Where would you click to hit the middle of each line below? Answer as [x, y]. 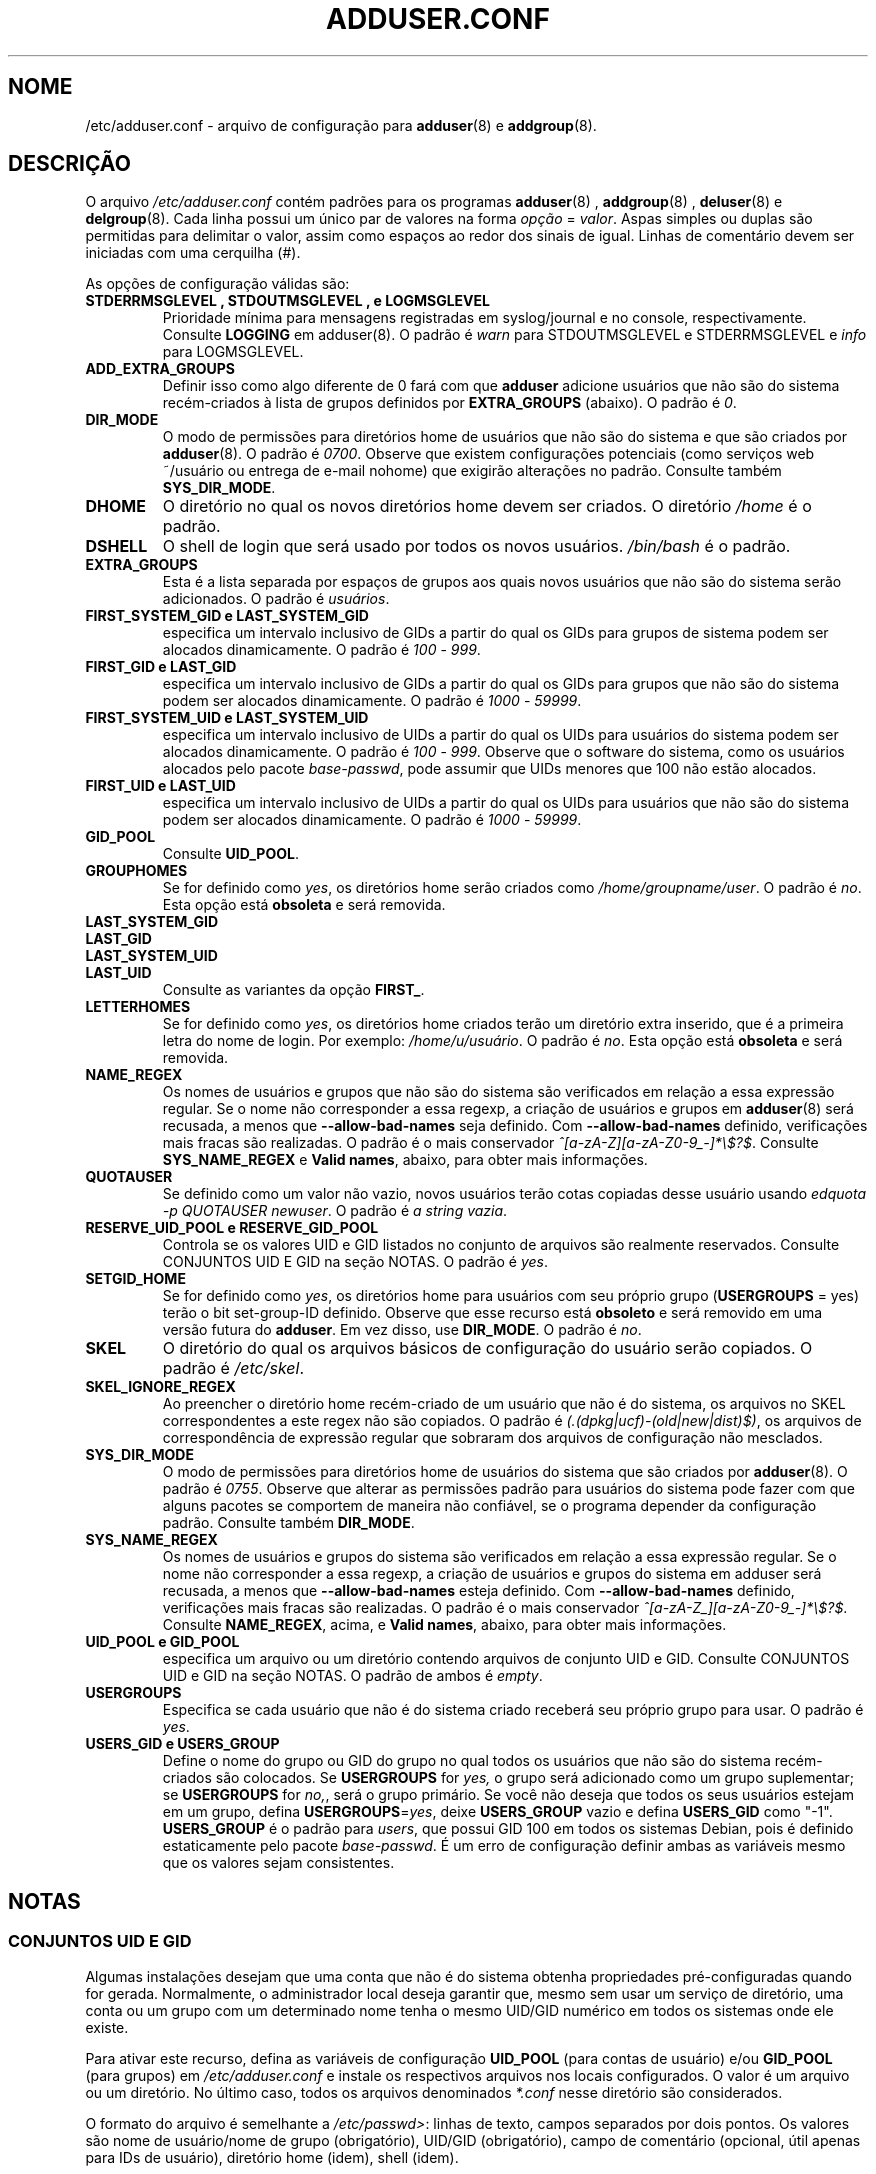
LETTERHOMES [138, 1007]
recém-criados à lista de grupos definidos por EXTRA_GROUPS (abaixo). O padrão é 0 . [449, 403]
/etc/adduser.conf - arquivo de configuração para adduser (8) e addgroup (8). [341, 125]
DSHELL [116, 546]
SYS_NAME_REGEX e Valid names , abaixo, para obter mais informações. [405, 1160]
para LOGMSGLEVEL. [233, 352]
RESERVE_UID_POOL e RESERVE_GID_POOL [232, 1228]
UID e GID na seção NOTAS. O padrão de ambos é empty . [352, 1676]
